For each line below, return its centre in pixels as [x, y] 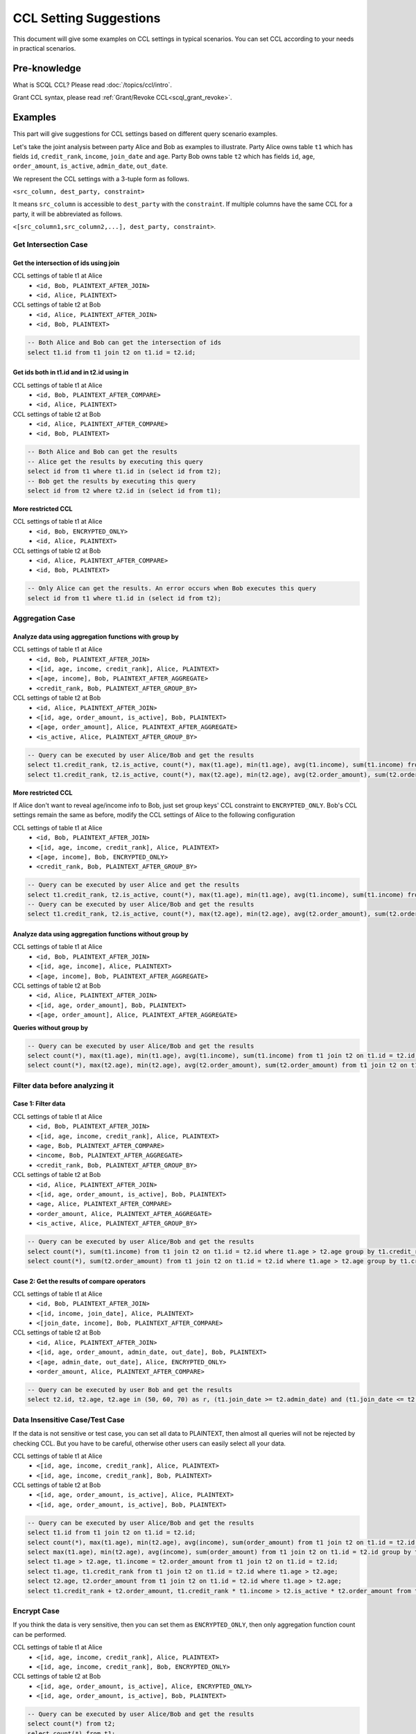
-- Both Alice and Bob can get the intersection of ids [124, 343]
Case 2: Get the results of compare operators [79, 1281]
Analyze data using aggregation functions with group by [96, 636]
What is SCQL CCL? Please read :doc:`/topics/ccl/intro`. [93, 85]
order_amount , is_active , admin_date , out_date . [90, 166]
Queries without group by [50, 1027]
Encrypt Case [36, 1611]
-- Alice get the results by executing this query [115, 462]
